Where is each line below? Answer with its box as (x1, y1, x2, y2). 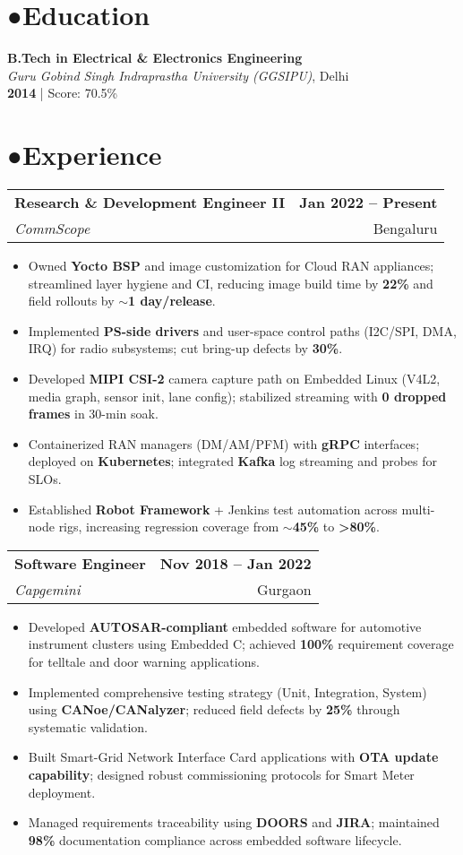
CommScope (14, 218, 90, 239)
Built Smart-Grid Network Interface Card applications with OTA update (28, 747, 439, 766)
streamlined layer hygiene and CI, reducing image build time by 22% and (28, 273, 433, 292)
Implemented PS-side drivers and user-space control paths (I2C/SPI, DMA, (28, 321, 457, 340)
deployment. (28, 782, 96, 801)
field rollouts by (28, 291, 115, 310)
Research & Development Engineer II (14, 192, 286, 213)
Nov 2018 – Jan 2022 (159, 552, 312, 574)
